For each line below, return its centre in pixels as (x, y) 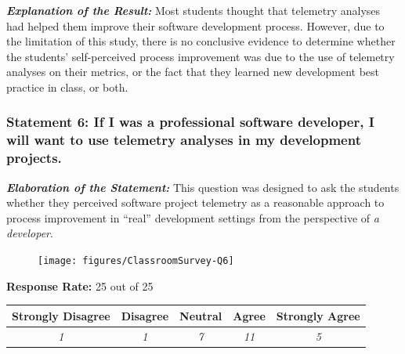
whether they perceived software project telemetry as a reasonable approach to (195, 202)
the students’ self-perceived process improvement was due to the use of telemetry (201, 56)
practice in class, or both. (67, 87)
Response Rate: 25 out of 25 (80, 285)
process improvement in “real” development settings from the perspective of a (193, 217)
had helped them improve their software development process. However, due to (195, 25)
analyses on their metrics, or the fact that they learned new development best (193, 72)
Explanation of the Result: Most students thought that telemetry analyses (193, 10)
